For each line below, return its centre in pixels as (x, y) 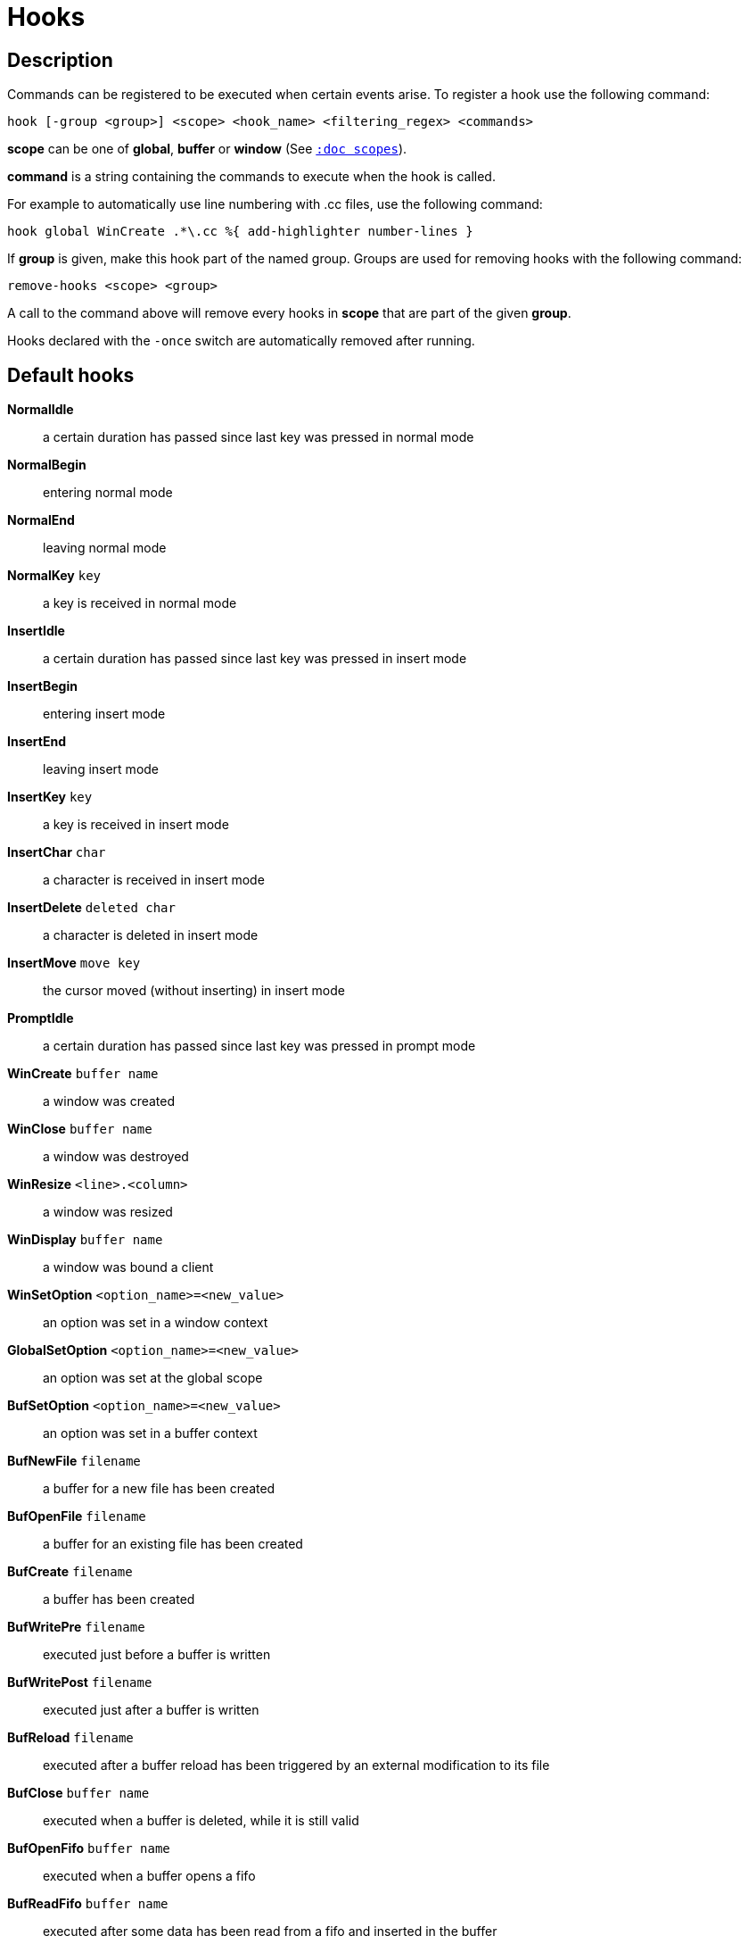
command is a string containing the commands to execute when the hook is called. (251, 177)
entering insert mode (104, 714)
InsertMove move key (74, 963)
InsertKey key (50, 797)
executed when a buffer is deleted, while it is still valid (201, 1821)
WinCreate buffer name (83, 1074)
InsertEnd (37, 742)
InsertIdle (36, 631)
